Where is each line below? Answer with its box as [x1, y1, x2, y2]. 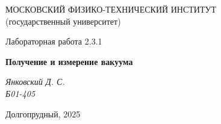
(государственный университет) [5, 14, 121, 27]
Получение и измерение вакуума [5, 55, 133, 67]
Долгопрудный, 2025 [5, 107, 81, 120]
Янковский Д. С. [5, 75, 65, 88]
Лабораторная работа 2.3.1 [5, 35, 102, 48]
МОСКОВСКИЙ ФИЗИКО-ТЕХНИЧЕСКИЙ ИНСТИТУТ [5, 3, 216, 15]
